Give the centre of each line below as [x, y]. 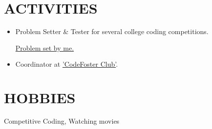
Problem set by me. [45, 47]
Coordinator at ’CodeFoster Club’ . [67, 64]
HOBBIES [40, 98]
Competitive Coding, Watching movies [62, 121]
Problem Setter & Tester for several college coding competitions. [112, 31]
